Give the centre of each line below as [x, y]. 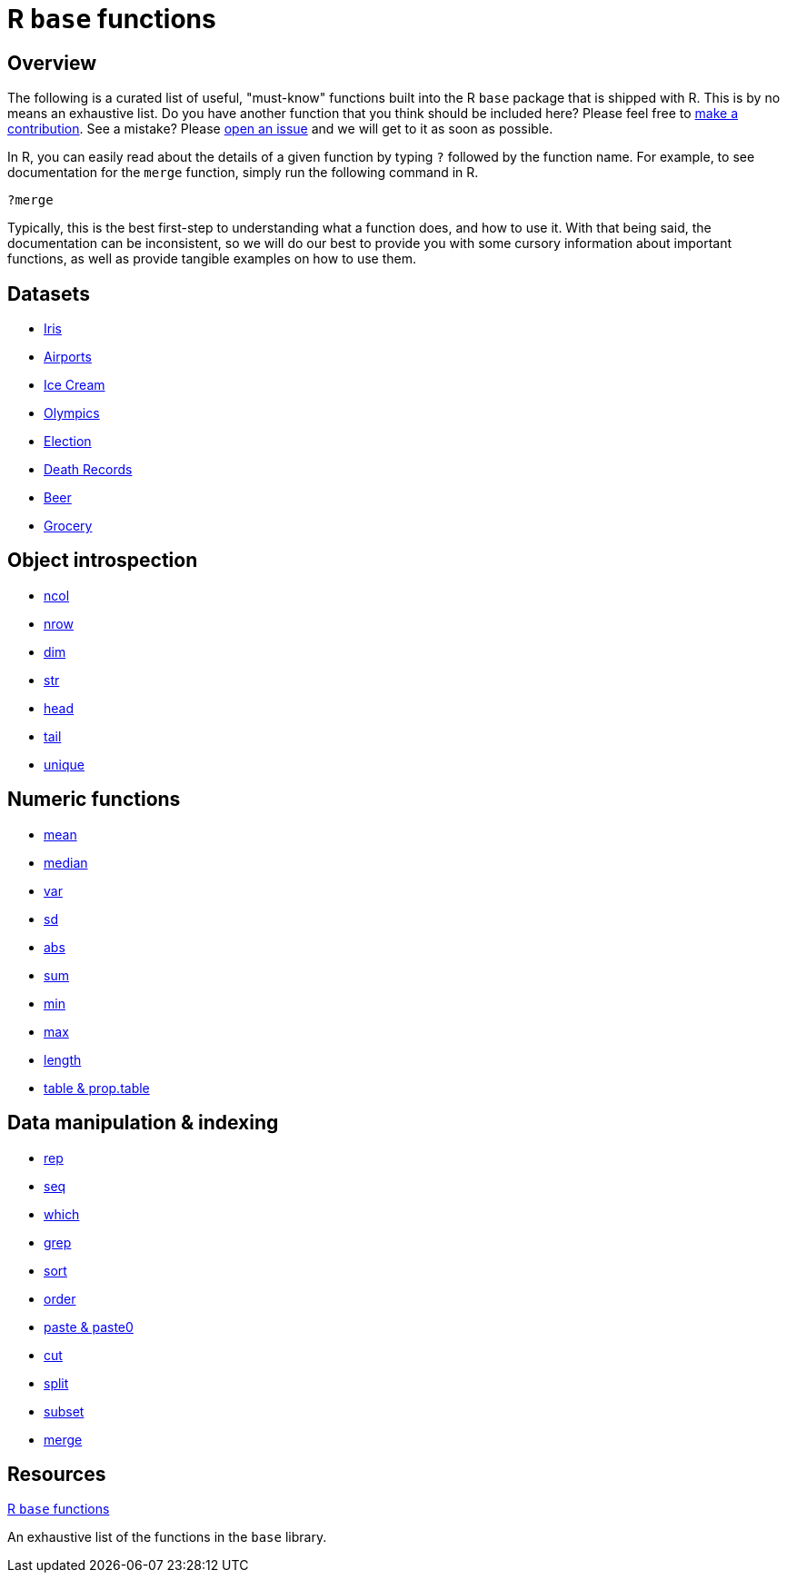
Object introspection [103, 561]
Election [68, 442]
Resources [57, 1474]
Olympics [72, 413]
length [63, 1059]
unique [64, 764]
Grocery [68, 526]
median [66, 862]
